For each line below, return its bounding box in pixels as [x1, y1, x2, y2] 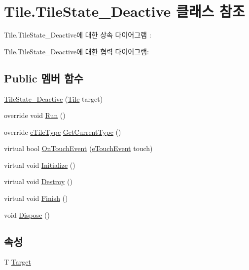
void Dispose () [4, 209, 50, 220]
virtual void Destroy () [4, 176, 72, 187]
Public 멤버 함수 [4, 70, 83, 85]
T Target [4, 257, 31, 267]
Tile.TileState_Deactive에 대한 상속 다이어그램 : [4, 30, 151, 40]
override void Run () [4, 110, 66, 120]
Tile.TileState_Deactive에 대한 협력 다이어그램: [4, 46, 149, 56]
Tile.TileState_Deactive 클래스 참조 [4, 1, 245, 21]
